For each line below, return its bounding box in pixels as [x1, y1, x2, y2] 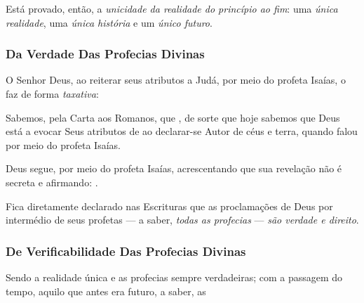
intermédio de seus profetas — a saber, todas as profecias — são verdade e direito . [6, 212, 359, 227]
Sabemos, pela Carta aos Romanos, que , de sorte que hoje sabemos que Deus [6, 110, 340, 124]
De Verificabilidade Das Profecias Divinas [6, 242, 246, 259]
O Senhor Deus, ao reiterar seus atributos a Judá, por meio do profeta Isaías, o [6, 72, 346, 87]
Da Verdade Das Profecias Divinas [6, 45, 205, 63]
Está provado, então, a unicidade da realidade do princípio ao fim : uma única [6, 1, 338, 15]
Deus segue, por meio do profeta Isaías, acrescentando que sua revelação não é [6, 161, 342, 176]
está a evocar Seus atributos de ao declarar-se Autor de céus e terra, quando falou [6, 124, 358, 138]
